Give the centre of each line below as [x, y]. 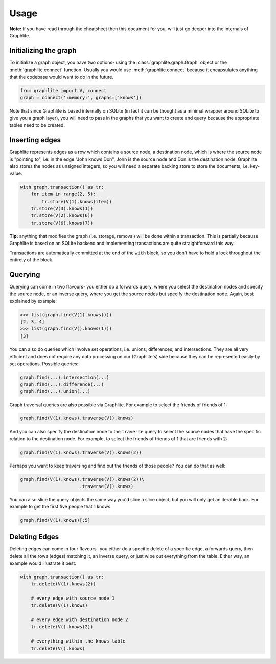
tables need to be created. [37, 125]
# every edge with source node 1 [73, 598]
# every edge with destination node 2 [79, 619]
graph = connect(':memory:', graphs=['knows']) [81, 97]
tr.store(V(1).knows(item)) [77, 201]
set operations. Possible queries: [44, 364]
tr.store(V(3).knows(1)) [62, 208]
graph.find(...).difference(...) [62, 384]
